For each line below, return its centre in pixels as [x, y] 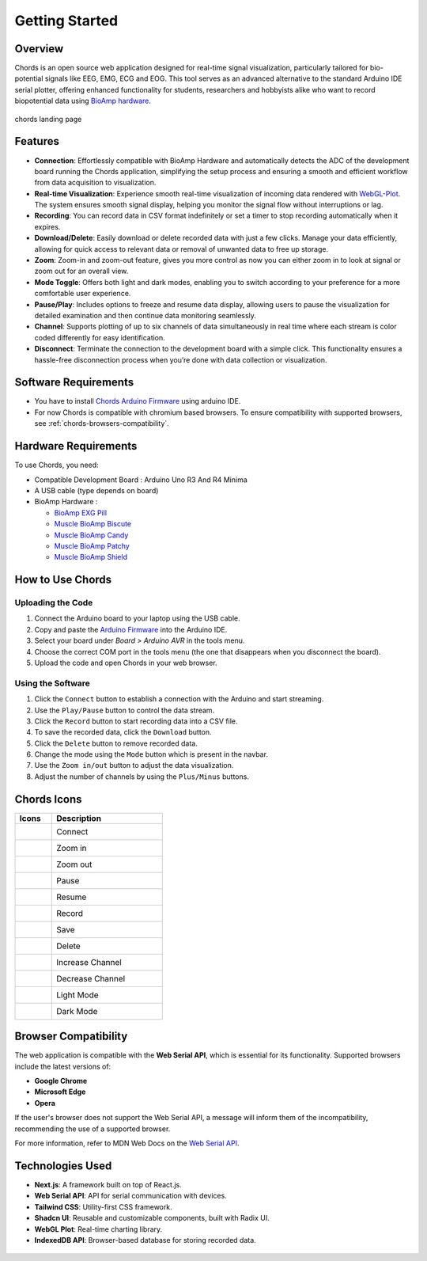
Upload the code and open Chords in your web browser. [126, 663]
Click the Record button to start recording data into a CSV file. [136, 721]
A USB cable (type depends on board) [96, 490]
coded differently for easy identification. [100, 337]
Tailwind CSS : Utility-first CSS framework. [104, 1206]
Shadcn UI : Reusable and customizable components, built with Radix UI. [152, 1218]
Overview [39, 49]
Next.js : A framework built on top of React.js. [108, 1184]
